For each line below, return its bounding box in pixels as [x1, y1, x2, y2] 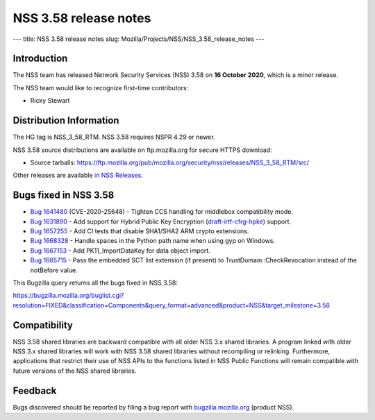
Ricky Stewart [30, 96, 70, 105]
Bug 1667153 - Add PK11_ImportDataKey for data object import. [30, 246, 211, 255]
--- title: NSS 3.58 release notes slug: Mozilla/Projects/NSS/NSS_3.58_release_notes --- [12, 35, 265, 43]
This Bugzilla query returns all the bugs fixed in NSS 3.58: [12, 278, 178, 287]
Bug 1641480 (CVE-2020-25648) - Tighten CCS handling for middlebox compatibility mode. [30, 208, 294, 216]
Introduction [12, 53, 68, 65]
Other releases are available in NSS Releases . [12, 171, 144, 180]
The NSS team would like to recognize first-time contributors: [12, 83, 189, 92]
